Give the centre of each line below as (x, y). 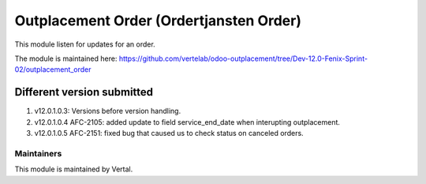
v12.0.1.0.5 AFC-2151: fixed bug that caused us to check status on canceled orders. (169, 133)
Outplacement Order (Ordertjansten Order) (158, 21)
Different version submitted (84, 92)
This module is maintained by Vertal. (74, 169)
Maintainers (38, 153)
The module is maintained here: (66, 58)
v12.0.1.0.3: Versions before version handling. (108, 111)
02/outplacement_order (53, 69)
